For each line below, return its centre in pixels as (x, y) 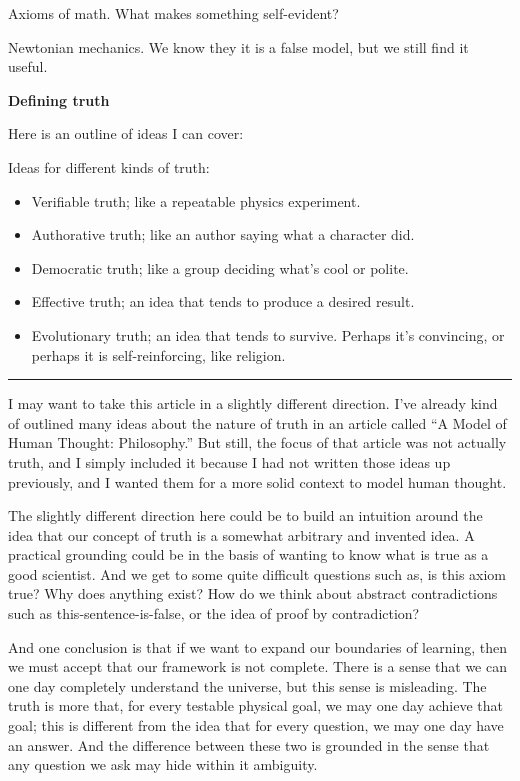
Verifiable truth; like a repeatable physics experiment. (196, 200)
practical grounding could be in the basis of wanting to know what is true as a (248, 554)
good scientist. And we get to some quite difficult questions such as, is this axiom (257, 573)
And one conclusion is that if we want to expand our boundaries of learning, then (257, 646)
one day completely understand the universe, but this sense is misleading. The (247, 685)
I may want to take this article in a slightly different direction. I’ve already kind (253, 403)
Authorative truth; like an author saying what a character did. (223, 234)
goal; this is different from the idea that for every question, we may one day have (256, 725)
